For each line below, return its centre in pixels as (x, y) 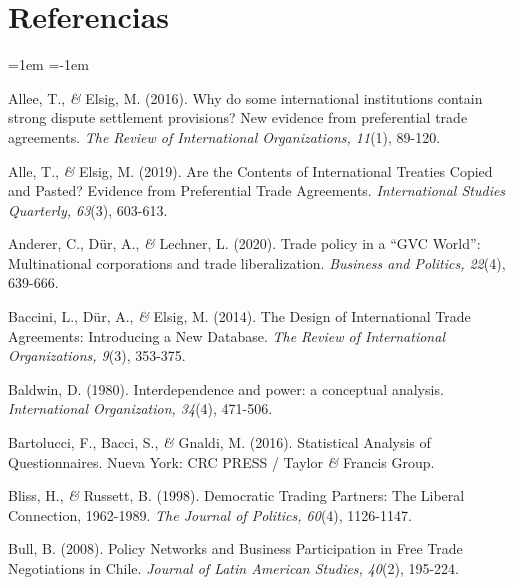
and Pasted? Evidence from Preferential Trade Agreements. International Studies (257, 190)
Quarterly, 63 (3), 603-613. (88, 209)
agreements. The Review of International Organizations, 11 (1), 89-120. (224, 136)
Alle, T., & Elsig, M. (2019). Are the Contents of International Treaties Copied (250, 170)
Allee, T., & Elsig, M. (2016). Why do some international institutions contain (245, 97)
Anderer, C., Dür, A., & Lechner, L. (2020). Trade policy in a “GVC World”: (244, 243)
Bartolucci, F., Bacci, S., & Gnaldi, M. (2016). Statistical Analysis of (219, 442)
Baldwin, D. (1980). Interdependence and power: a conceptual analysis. (226, 388)
